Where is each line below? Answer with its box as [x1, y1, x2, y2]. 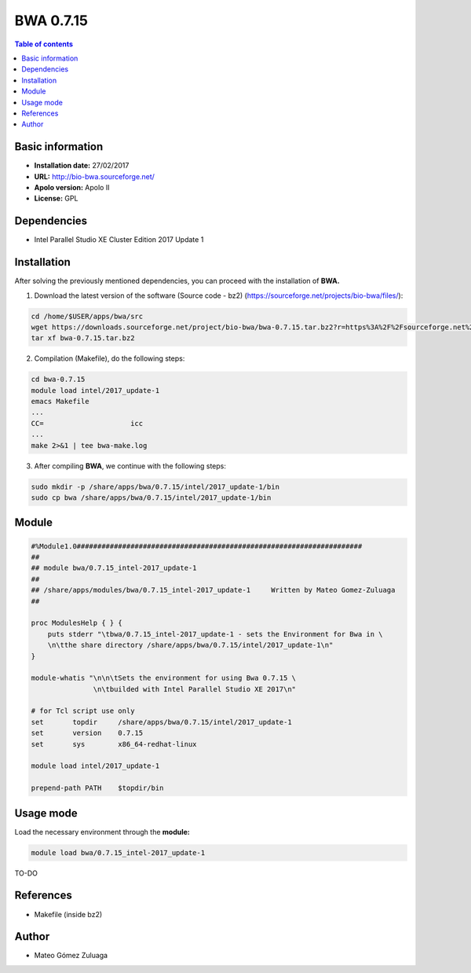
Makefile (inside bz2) [34, 909, 103, 919]
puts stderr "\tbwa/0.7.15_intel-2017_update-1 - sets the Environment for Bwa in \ [47, 630, 384, 638]
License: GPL [34, 193, 78, 204]
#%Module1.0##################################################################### [31, 542, 363, 550]
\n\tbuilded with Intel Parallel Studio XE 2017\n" [93, 685, 297, 693]
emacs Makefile [31, 397, 89, 406]
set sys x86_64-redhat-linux [31, 740, 197, 748]
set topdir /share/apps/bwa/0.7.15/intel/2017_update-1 [31, 718, 292, 726]
